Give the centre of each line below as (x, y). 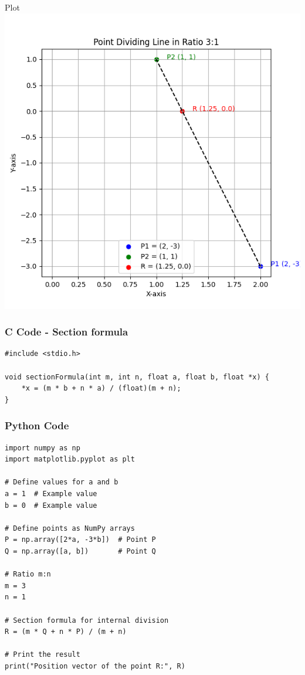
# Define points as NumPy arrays (70, 528)
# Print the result (43, 655)
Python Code (37, 425)
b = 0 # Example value (51, 505)
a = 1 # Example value (51, 493)
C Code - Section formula (67, 332)
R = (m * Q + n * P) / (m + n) (66, 632)
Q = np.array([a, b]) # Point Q (80, 551)
